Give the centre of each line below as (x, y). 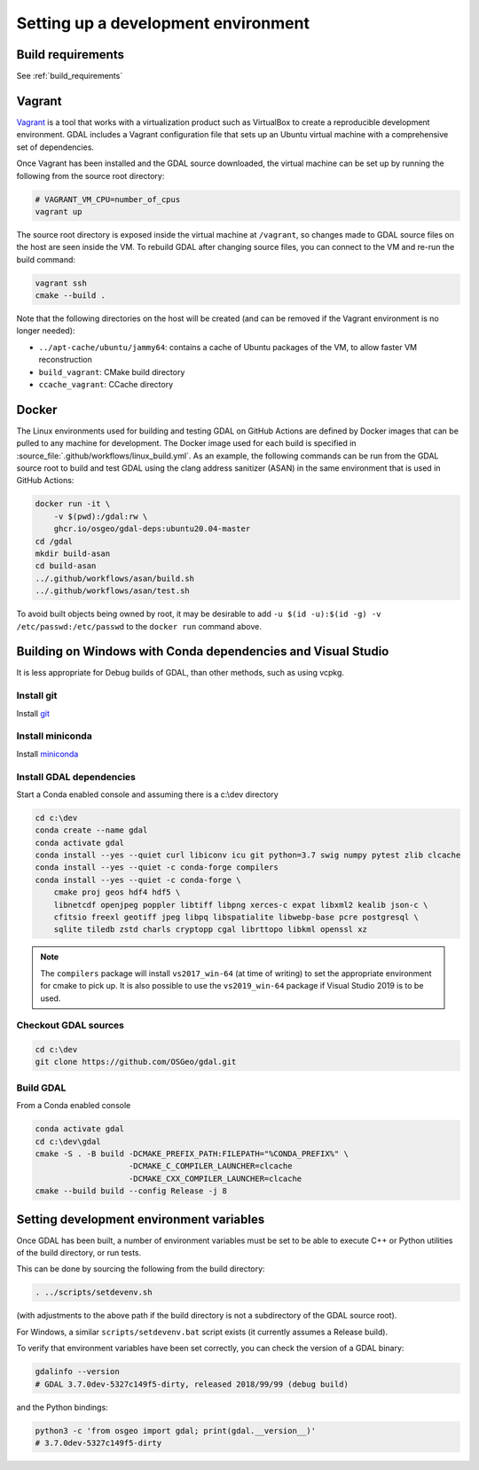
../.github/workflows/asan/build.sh (115, 578)
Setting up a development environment (163, 23)
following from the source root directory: (90, 176)
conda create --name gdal (91, 830)
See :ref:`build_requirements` (70, 76)
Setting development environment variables (141, 1219)
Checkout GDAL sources (70, 1026)
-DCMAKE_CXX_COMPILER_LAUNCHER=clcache (216, 1178)
